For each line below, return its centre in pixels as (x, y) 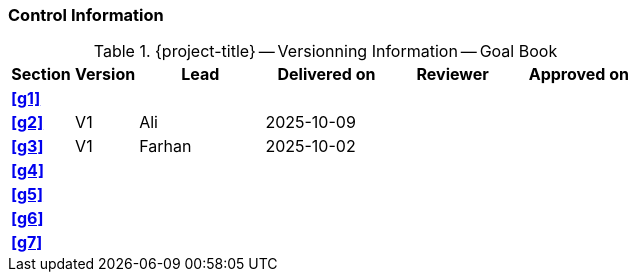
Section (41, 74)
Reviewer (452, 74)
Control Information (86, 15)
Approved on (578, 74)
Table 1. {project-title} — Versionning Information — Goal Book (325, 51)
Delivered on (326, 74)
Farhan (165, 146)
